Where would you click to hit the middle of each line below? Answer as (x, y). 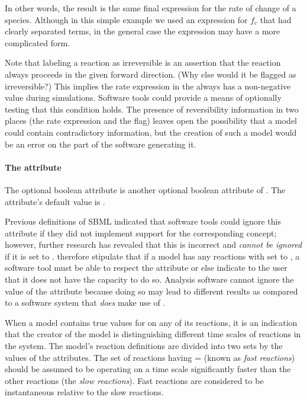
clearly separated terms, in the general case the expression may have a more (143, 31)
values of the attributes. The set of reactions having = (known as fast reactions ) (150, 357)
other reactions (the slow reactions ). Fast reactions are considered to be (134, 380)
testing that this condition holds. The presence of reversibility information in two (152, 109)
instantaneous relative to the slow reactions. (84, 392)
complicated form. (38, 42)
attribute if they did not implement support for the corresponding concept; (141, 233)
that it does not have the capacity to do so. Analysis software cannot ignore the (149, 279)
